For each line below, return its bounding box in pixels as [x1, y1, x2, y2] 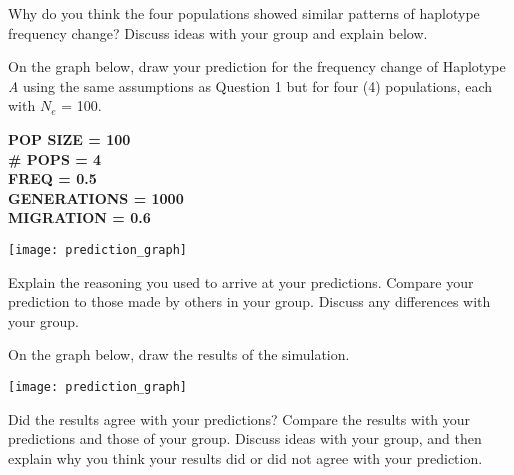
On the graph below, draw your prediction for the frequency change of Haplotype [8, 56, 506, 77]
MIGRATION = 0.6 [8, 207, 151, 228]
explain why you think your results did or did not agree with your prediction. [8, 447, 483, 468]
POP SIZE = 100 [8, 128, 131, 149]
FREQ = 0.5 [8, 168, 97, 189]
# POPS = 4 [8, 148, 102, 169]
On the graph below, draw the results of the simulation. [8, 344, 350, 365]
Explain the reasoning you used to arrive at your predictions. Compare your [8, 271, 474, 292]
